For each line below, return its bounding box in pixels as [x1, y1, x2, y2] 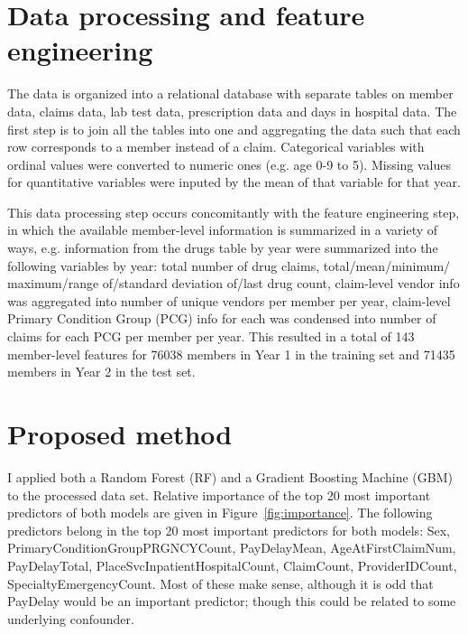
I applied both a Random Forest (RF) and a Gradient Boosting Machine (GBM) [7, 467, 453, 486]
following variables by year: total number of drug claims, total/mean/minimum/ [7, 256, 451, 275]
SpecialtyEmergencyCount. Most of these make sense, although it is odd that [7, 573, 434, 592]
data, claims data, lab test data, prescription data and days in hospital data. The [7, 101, 457, 120]
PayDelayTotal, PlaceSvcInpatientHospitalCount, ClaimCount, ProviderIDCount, [7, 555, 457, 574]
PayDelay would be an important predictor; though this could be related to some [7, 592, 456, 611]
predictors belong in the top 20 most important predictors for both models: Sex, [7, 520, 450, 539]
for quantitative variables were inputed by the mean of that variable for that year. [7, 172, 461, 191]
